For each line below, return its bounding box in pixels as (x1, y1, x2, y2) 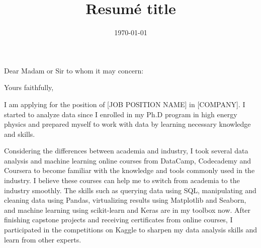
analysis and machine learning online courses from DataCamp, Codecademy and (4, 155, 251, 166)
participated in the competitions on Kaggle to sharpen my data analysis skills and (4, 224, 257, 235)
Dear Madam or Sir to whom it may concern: (4, 65, 144, 75)
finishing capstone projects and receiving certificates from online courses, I (4, 214, 233, 225)
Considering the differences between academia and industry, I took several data (4, 145, 248, 156)
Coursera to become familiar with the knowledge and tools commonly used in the (4, 165, 255, 176)
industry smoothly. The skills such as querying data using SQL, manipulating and (4, 185, 256, 195)
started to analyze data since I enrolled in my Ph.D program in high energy (4, 109, 237, 119)
